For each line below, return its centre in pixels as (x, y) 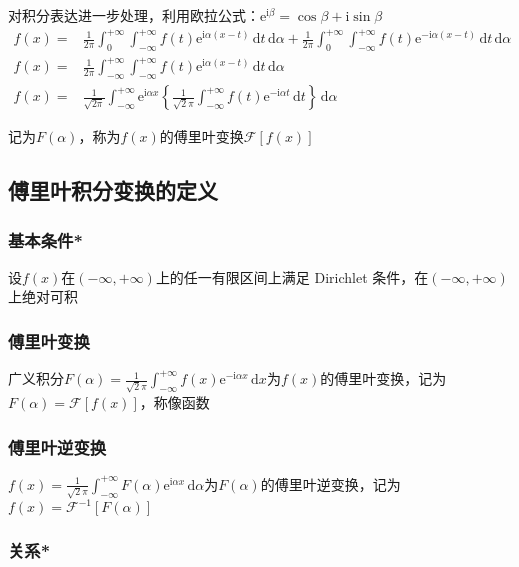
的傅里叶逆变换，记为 (330, 483)
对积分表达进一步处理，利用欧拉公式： (134, 15)
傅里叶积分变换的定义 (113, 190)
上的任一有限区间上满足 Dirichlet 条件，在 (292, 276)
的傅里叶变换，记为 (383, 378)
